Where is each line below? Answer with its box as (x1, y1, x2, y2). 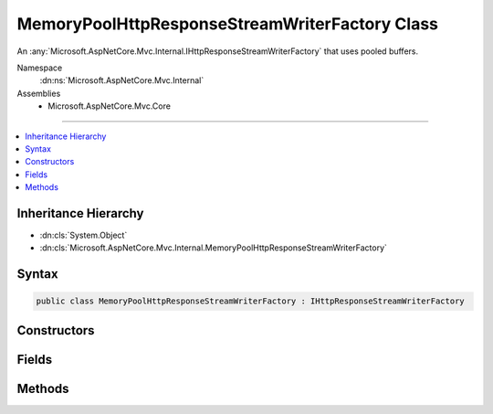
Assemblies (16, 88, 61, 99)
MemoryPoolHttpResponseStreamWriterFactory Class (16, 14, 438, 34)
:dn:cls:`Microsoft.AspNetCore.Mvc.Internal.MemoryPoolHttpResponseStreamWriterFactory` (39, 242, 388, 253)
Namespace (16, 62, 63, 73)
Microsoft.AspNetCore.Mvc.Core (47, 101, 171, 111)
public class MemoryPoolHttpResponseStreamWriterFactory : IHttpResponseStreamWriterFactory (36, 296, 465, 306)
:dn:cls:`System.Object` (39, 229, 128, 240)
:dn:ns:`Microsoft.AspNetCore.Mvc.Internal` (39, 75, 205, 86)
